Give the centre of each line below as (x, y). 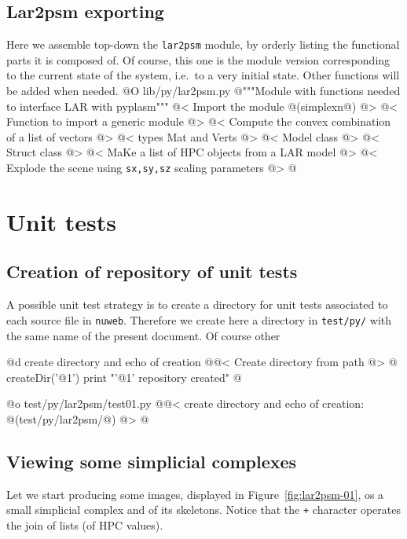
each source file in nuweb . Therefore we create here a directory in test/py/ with (199, 319)
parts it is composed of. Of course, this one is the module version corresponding (198, 59)
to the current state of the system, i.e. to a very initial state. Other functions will (203, 75)
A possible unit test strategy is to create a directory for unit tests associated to (197, 304)
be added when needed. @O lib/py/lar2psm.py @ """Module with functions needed (203, 91)
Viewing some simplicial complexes (152, 461)
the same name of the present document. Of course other (143, 335)
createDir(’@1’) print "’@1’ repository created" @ (124, 377)
